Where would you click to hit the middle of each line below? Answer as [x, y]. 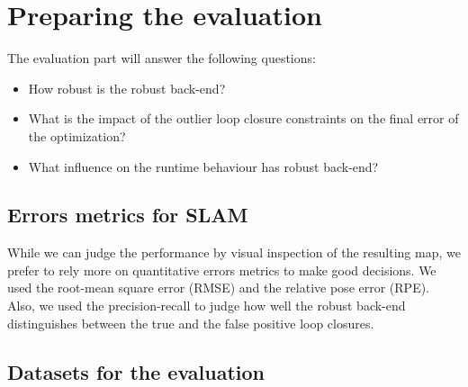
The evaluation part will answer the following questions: [162, 58]
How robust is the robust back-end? [127, 88]
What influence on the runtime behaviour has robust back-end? [203, 166]
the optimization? [77, 135]
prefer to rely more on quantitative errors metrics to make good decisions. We [222, 270]
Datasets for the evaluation [136, 371]
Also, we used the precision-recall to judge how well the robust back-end [207, 306]
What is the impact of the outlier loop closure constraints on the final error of [243, 118]
